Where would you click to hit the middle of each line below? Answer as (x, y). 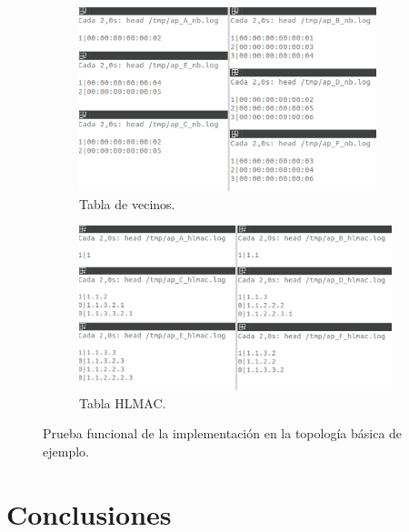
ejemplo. (66, 452)
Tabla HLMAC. (123, 402)
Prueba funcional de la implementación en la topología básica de (223, 433)
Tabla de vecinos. (127, 203)
